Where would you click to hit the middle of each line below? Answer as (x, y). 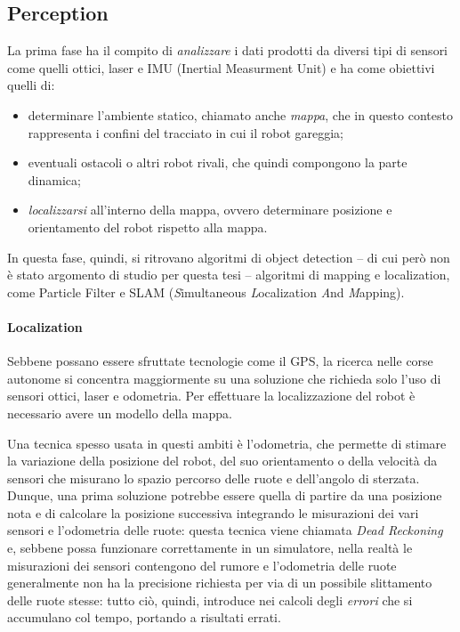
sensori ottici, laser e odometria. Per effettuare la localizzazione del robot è (211, 396)
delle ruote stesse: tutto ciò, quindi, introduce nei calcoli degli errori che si (210, 600)
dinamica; (54, 179)
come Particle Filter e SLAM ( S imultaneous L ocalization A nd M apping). (206, 292)
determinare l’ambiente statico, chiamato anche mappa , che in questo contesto (240, 114)
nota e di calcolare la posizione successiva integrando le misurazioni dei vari (213, 512)
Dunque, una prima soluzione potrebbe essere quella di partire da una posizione (225, 495)
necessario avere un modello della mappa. (120, 413)
